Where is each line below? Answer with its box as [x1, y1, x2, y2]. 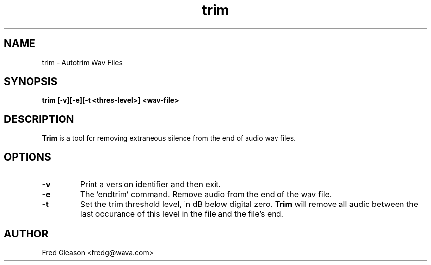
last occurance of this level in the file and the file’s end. [80, 209, 284, 219]
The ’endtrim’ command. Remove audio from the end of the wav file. [80, 189, 332, 200]
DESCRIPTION [4, 113, 74, 125]
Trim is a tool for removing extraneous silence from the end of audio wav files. [42, 134, 296, 143]
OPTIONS [4, 150, 51, 163]
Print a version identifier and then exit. [80, 179, 221, 190]
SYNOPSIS [4, 75, 58, 88]
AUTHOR [4, 227, 49, 240]
